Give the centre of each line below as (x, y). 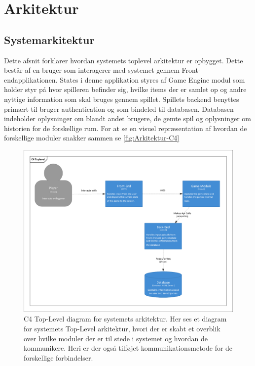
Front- (191, 70)
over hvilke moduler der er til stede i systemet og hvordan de (116, 338)
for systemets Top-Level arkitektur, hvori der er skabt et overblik (122, 329)
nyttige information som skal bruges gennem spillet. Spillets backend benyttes (122, 99)
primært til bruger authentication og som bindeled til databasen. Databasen (119, 109)
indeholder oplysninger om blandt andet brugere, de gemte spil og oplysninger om (127, 118)
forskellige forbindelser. (58, 357)
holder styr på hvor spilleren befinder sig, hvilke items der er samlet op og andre (125, 89)
